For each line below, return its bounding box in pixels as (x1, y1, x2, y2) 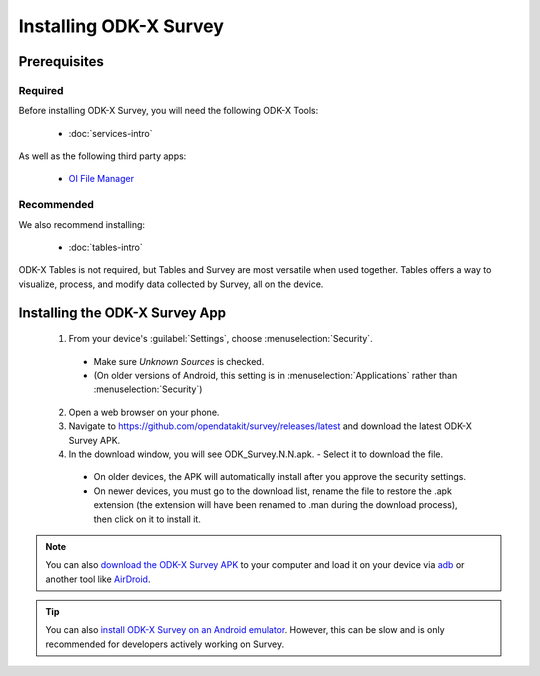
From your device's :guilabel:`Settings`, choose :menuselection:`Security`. (68, 333, 374, 345)
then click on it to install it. (93, 513, 202, 525)
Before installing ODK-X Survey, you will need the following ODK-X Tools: (18, 105, 319, 117)
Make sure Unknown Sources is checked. (93, 355, 265, 367)
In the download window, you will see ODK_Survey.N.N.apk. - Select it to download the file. (68, 448, 444, 460)
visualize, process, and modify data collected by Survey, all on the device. (18, 278, 324, 290)
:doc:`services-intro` (68, 127, 154, 139)
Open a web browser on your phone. (68, 406, 220, 418)
